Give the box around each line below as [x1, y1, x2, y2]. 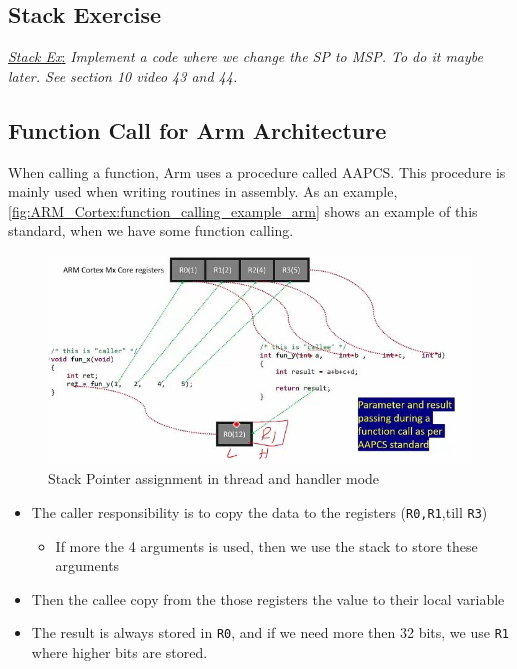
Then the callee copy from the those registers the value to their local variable [31, 588, 505, 609]
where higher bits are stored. [31, 642, 208, 663]
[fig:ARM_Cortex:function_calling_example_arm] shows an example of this [8, 200, 478, 221]
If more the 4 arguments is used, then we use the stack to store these [55, 535, 478, 556]
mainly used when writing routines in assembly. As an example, [8, 181, 398, 202]
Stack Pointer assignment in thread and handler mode [48, 468, 380, 489]
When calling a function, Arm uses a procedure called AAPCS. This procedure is [8, 161, 506, 182]
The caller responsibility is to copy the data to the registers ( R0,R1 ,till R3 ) [31, 501, 488, 522]
